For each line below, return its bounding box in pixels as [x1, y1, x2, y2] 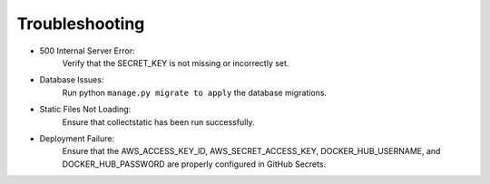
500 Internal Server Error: [39, 45, 135, 56]
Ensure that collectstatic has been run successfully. [62, 116, 255, 127]
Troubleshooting [16, 14, 145, 34]
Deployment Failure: [39, 132, 115, 144]
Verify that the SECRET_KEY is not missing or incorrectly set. [62, 57, 289, 68]
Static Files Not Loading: [39, 104, 132, 115]
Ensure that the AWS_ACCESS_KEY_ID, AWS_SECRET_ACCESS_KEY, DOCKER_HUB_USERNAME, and [62, 146, 441, 157]
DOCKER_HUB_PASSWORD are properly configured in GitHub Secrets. [62, 159, 327, 169]
